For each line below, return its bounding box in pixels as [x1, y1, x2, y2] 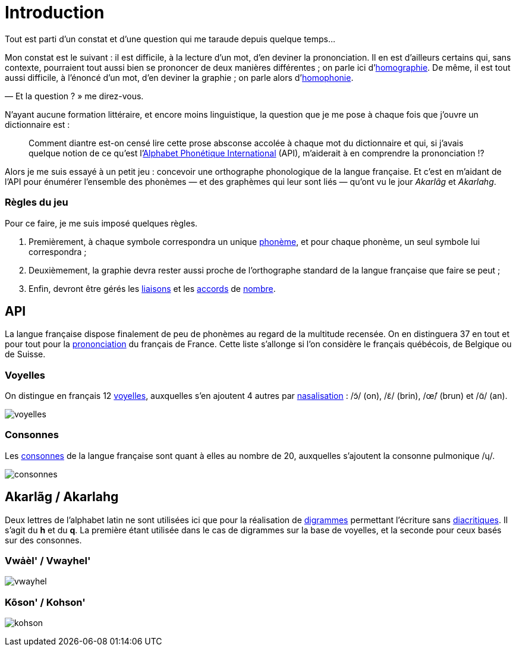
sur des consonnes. [5, 534, 82, 545]
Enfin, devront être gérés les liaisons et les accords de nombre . [29, 283, 276, 294]
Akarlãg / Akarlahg [5, 489, 119, 505]
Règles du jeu [5, 196, 68, 209]
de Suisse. [5, 349, 46, 360]
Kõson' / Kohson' [5, 596, 86, 608]
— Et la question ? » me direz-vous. [5, 90, 144, 101]
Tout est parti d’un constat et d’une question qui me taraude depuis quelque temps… [5, 33, 336, 44]
